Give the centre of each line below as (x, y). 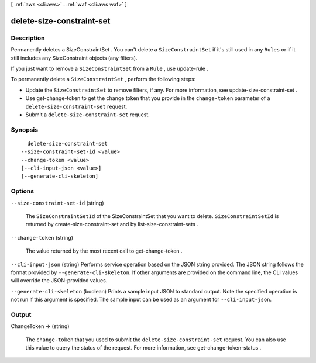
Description (28, 38)
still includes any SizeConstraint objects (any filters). (74, 58)
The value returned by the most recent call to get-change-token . (104, 251)
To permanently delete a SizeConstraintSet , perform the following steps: (103, 79)
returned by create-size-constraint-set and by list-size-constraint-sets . (112, 224)
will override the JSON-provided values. (59, 281)
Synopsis (24, 130)
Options (23, 191)
